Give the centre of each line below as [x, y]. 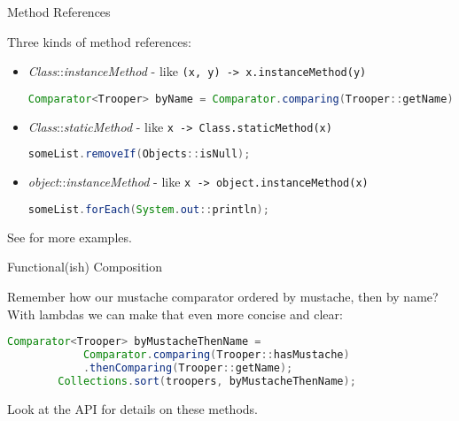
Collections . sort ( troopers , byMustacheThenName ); [207, 381]
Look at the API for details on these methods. [132, 408]
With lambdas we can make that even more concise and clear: [175, 314]
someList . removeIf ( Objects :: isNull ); [139, 154]
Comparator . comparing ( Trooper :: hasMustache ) [216, 355]
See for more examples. [70, 237]
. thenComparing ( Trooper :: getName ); [188, 367]
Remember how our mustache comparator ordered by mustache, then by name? [223, 296]
